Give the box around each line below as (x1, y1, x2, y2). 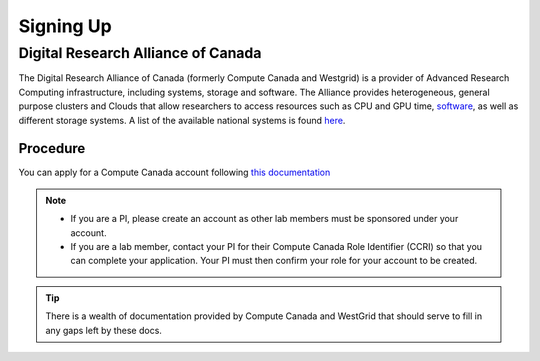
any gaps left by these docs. (45, 324, 162, 336)
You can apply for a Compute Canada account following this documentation (18, 166, 331, 179)
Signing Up (18, 15, 112, 37)
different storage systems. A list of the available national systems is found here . (18, 114, 346, 126)
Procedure (18, 140, 86, 157)
